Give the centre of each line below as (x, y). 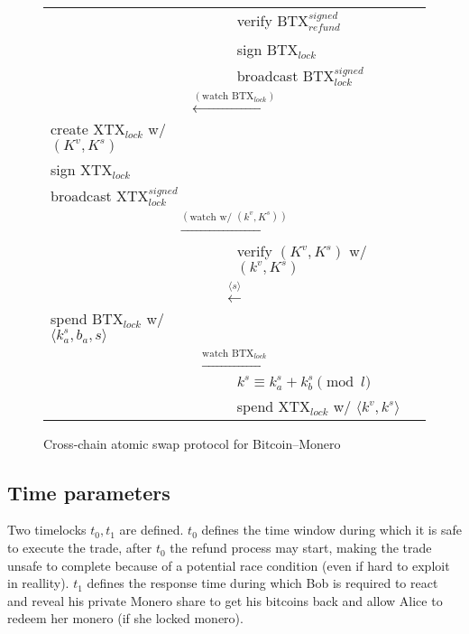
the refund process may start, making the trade (301, 548)
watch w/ (211, 217)
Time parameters (89, 492)
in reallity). (38, 583)
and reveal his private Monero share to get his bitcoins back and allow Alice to (225, 600)
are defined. (152, 530)
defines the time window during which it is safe (331, 530)
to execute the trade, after (80, 548)
